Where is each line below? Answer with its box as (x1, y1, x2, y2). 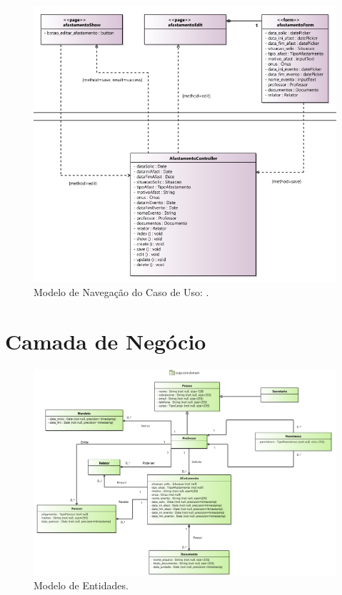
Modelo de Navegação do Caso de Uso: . (34, 285, 209, 300)
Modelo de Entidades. (34, 578, 129, 593)
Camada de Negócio (5, 326, 206, 355)
